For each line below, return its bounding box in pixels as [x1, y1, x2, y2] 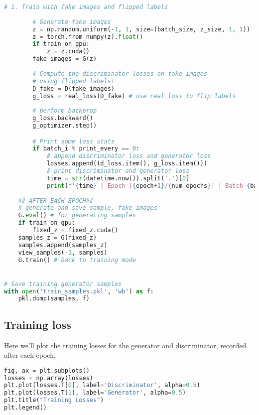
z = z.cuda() [46, 48, 90, 55]
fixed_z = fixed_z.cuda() [32, 227, 119, 234]
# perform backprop [32, 107, 97, 115]
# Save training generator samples [4, 280, 122, 287]
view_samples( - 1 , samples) [18, 249, 108, 256]
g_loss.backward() [32, 115, 93, 122]
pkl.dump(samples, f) [18, 295, 90, 302]
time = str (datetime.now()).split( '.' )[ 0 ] [46, 174, 190, 182]
